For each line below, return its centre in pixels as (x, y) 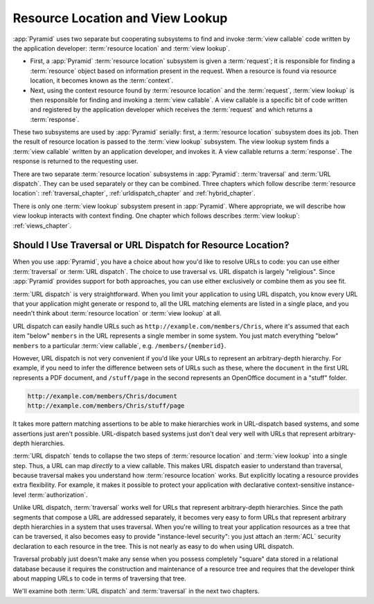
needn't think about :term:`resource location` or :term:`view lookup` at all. (117, 313)
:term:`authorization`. (58, 494)
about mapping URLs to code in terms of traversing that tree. (99, 578)
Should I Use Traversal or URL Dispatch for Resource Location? (151, 245)
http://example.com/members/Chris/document (103, 396)
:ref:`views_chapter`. (42, 225)
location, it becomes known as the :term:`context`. (102, 80)
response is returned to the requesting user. (75, 161)
